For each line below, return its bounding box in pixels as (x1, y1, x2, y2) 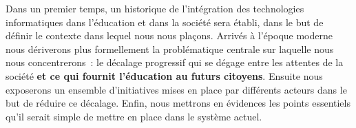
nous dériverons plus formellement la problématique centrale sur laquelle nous (6, 41, 334, 56)
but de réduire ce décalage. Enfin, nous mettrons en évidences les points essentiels (6, 96, 350, 110)
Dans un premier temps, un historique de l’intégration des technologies (6, 1, 304, 15)
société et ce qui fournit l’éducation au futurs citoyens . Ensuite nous (6, 68, 323, 83)
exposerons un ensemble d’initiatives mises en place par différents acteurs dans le (6, 82, 347, 96)
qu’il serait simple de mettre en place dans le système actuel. (6, 109, 262, 123)
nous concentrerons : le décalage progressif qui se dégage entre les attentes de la (6, 55, 344, 70)
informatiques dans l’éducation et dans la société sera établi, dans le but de (6, 14, 324, 29)
